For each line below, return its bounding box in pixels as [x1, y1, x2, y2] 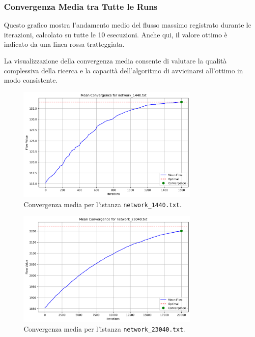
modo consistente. [4, 75, 58, 85]
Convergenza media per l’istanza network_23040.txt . [24, 324, 185, 334]
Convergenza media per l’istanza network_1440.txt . [24, 199, 182, 209]
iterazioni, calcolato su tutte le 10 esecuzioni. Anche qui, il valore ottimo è [4, 29, 227, 39]
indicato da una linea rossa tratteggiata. [4, 39, 125, 49]
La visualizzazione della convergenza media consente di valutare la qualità [4, 56, 227, 65]
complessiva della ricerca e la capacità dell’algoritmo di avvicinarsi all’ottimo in [4, 65, 243, 75]
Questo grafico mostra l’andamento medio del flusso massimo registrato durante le [4, 20, 252, 30]
